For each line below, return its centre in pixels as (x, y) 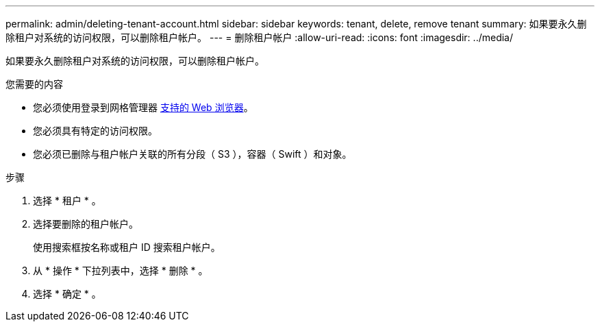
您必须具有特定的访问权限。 (95, 131)
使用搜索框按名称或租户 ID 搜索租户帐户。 (127, 247)
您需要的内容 (34, 84)
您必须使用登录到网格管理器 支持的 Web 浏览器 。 (143, 107)
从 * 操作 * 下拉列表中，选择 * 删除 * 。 (121, 270)
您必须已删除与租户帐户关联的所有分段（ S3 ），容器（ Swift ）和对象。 (192, 154)
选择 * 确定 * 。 (67, 294)
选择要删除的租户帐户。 (86, 224)
